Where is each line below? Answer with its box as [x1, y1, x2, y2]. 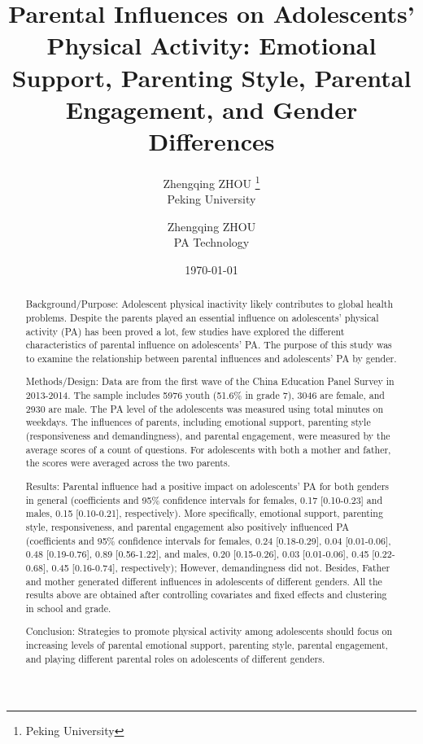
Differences [148, 124, 275, 157]
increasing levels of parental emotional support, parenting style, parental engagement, [25, 638, 388, 652]
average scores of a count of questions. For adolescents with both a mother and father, [25, 442, 391, 456]
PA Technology [173, 234, 250, 251]
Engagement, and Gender [65, 92, 358, 125]
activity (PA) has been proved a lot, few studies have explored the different [25, 324, 345, 338]
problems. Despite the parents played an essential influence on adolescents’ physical [25, 310, 379, 324]
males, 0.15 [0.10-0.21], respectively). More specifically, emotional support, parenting [25, 506, 383, 520]
